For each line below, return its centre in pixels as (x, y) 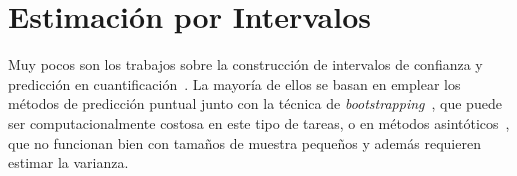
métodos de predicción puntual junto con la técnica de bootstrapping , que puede (255, 103)
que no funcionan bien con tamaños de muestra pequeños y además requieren (244, 142)
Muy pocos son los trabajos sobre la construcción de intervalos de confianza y (245, 64)
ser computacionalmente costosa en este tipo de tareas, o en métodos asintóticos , (259, 122)
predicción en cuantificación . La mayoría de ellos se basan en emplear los (234, 83)
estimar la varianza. (68, 162)
